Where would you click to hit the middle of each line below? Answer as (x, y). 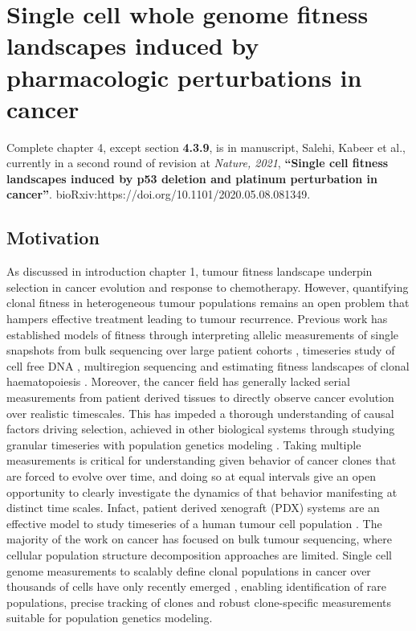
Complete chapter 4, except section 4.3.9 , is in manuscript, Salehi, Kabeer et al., (206, 147)
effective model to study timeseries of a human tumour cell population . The (194, 523)
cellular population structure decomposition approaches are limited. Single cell (199, 554)
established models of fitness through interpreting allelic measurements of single (203, 334)
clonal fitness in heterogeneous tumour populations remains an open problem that (208, 303)
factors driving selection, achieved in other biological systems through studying (201, 429)
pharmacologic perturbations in (184, 77)
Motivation (53, 238)
